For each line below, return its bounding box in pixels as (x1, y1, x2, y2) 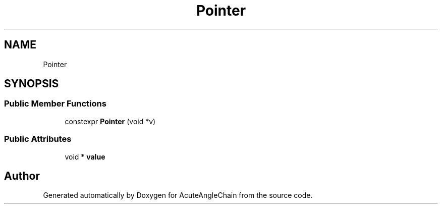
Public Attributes (4, 134, 72, 144)
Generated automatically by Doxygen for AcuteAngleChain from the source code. (43, 191, 313, 200)
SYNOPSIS (4, 77, 59, 90)
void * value (65, 152, 105, 161)
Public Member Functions (4, 98, 106, 109)
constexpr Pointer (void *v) (65, 117, 156, 126)
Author (4, 169, 40, 182)
